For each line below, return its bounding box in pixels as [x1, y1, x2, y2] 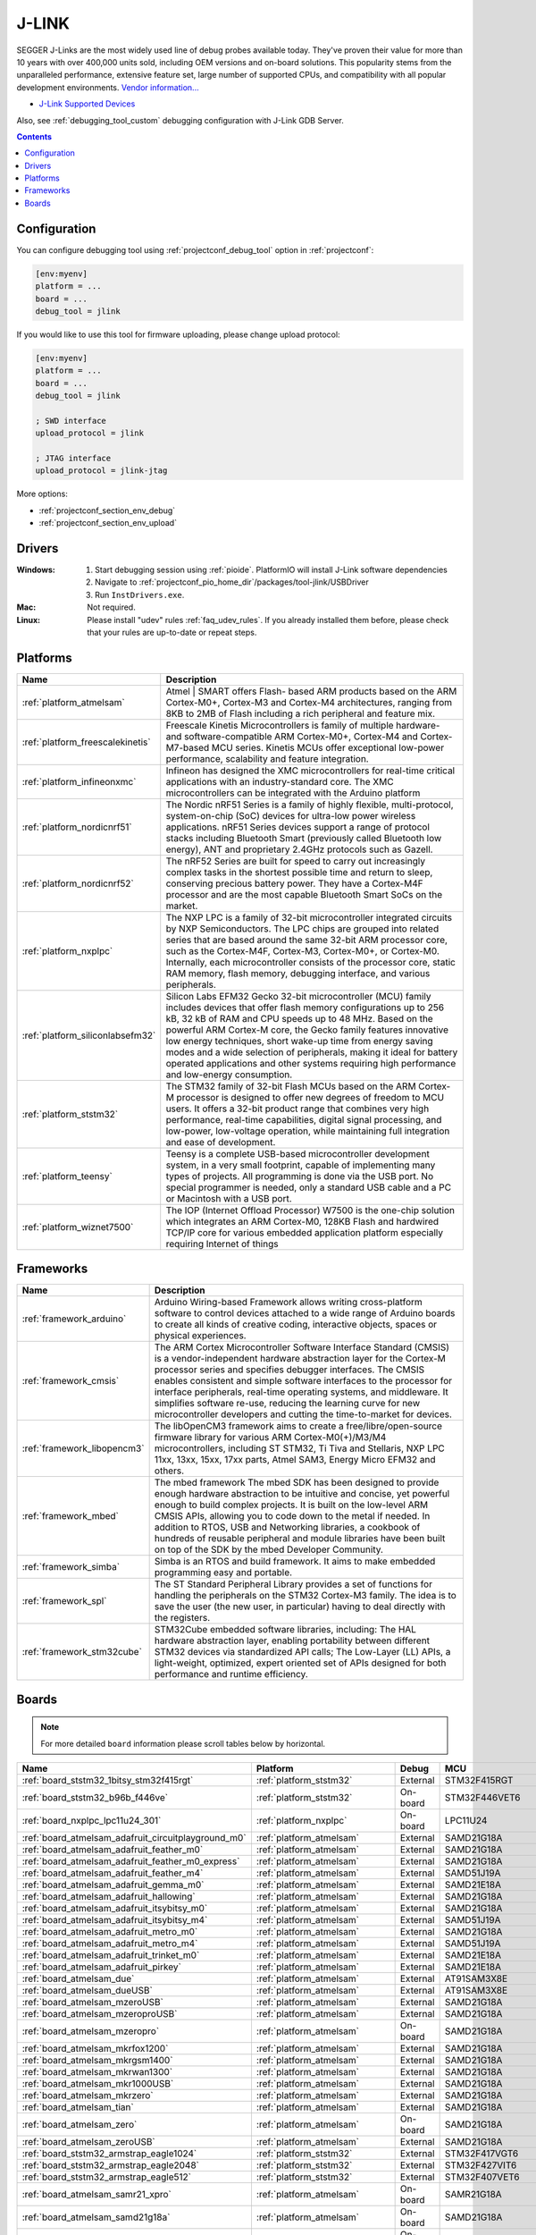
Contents [16, 131, 53, 142]
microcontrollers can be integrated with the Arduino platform [165, 787, 421, 799]
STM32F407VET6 [444, 2171, 520, 2183]
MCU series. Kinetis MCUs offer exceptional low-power [211, 741, 445, 754]
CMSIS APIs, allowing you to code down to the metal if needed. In [154, 1510, 431, 1522]
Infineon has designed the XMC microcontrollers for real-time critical [165, 764, 456, 777]
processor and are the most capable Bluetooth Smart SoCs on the [165, 888, 443, 900]
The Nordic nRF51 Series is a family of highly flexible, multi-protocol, [165, 798, 455, 811]
